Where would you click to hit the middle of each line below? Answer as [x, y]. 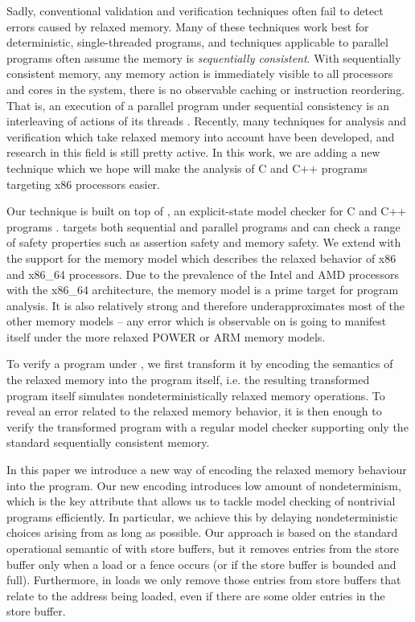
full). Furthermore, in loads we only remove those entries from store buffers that [204, 580]
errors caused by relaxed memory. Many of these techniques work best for [188, 26]
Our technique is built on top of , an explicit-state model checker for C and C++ [207, 211]
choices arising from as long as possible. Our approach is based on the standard [202, 532]
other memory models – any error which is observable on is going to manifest [197, 321]
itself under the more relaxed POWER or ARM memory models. [166, 336]
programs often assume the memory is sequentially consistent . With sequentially [204, 57]
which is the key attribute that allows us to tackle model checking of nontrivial [201, 501]
